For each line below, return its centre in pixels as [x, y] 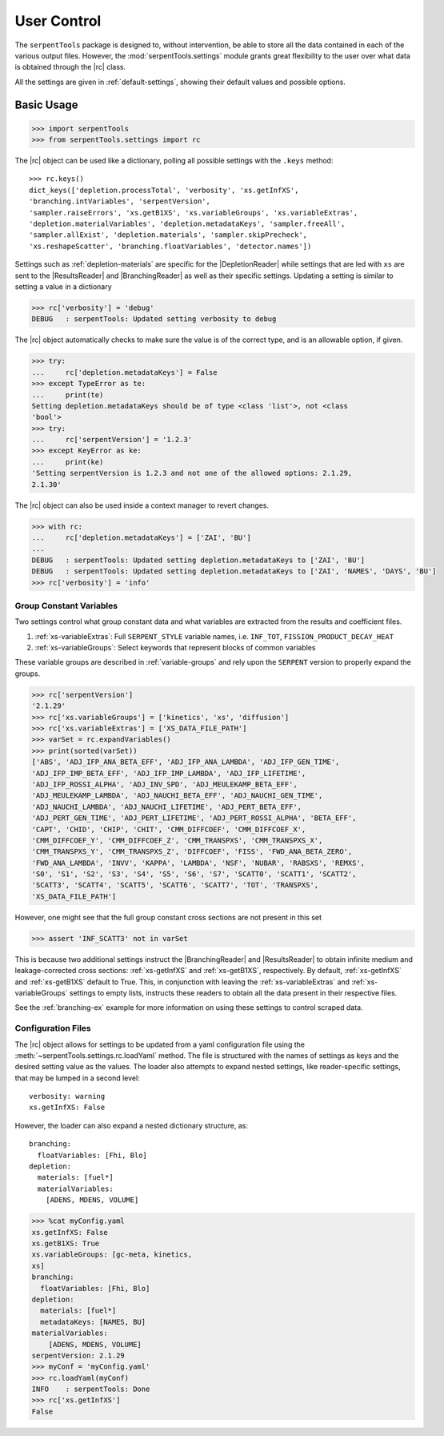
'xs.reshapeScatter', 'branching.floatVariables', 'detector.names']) [170, 246]
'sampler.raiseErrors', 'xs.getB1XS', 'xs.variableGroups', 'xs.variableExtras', [194, 213]
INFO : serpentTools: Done [91, 1389]
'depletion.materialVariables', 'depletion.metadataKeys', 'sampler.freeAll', [187, 224]
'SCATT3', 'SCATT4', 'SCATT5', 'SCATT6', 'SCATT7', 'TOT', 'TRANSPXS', [175, 885]
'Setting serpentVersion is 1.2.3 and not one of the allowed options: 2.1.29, [192, 473]
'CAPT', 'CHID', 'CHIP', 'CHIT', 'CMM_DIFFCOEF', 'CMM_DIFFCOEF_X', [169, 829]
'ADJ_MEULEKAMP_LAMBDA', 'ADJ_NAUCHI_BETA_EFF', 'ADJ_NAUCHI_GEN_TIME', [177, 796]
